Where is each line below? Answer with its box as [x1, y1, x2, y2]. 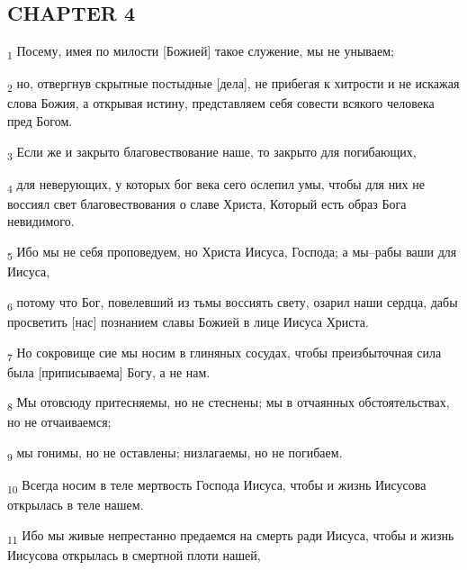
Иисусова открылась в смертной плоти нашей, [7, 545, 261, 564]
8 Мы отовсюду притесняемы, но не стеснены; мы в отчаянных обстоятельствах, [7, 393, 450, 414]
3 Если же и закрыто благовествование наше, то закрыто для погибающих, [7, 141, 417, 163]
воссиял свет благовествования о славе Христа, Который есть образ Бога [7, 194, 407, 213]
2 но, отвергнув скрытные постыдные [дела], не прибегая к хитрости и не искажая [7, 74, 460, 95]
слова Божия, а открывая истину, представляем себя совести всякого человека [7, 94, 435, 113]
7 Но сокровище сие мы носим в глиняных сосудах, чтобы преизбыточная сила [7, 342, 442, 364]
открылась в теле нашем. [7, 495, 144, 514]
